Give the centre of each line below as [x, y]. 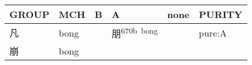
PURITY [221, 14]
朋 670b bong [135, 33]
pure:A [213, 32]
